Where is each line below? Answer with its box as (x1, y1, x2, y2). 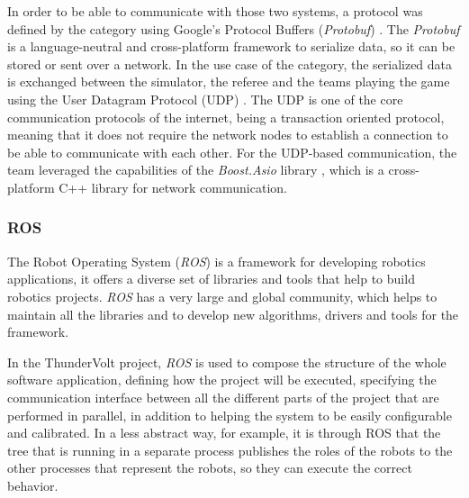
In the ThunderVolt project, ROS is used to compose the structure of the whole (7, 352, 446, 371)
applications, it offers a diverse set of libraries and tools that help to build (7, 269, 415, 288)
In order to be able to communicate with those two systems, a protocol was (7, 2, 423, 20)
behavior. (7, 475, 59, 494)
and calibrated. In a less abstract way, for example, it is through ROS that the (7, 423, 441, 442)
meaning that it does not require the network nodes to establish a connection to (7, 125, 448, 144)
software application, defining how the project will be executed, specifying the (7, 370, 437, 389)
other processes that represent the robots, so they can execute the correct (7, 458, 412, 477)
